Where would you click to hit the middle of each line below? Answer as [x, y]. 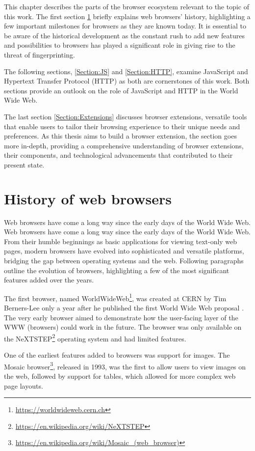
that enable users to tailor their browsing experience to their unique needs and [122, 126]
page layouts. [24, 385]
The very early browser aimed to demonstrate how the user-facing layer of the [121, 317]
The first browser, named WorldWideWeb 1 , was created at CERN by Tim [115, 297]
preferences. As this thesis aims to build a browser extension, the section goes [120, 136]
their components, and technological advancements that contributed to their [118, 155]
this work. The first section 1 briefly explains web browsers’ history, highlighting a [127, 16]
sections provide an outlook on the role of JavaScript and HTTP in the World [121, 90]
